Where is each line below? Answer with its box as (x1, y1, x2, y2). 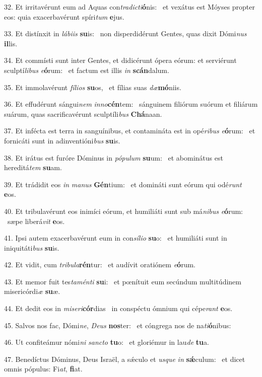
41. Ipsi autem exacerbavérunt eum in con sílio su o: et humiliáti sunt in (4, 233, 227, 243)
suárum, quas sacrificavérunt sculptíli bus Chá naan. (4, 108, 162, 119)
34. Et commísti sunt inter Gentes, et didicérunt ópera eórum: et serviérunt (4, 55, 237, 65)
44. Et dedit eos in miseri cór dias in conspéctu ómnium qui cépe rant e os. (4, 303, 233, 314)
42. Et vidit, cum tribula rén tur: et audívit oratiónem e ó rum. (4, 259, 195, 270)
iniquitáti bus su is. (4, 242, 59, 253)
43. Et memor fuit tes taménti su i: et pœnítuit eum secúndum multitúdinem (4, 276, 241, 286)
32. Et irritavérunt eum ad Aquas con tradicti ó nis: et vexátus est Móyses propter (4, 2, 255, 12)
